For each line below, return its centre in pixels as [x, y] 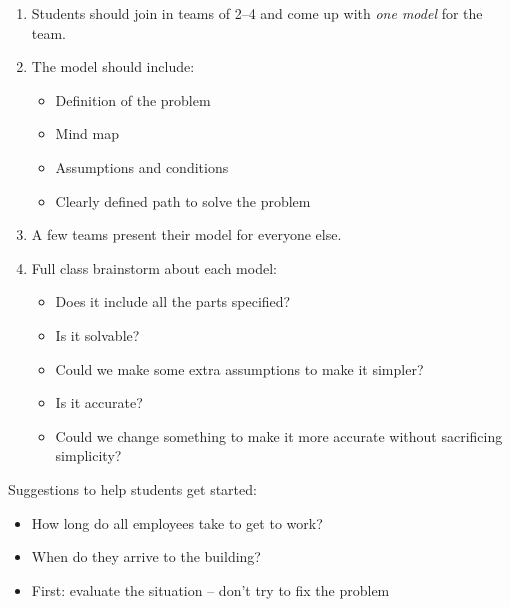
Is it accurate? [99, 402]
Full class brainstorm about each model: [154, 267]
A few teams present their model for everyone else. [186, 234]
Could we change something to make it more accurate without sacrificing [279, 435]
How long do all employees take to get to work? [177, 522]
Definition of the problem [133, 99]
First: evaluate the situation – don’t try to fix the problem [210, 589]
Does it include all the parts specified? [173, 301]
